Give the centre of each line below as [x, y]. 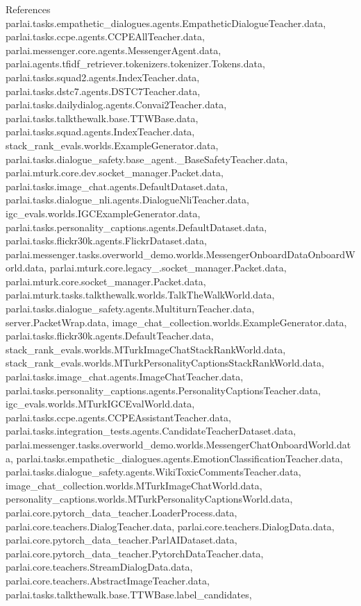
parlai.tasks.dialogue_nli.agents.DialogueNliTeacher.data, [127, 200]
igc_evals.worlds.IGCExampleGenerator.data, [103, 213]
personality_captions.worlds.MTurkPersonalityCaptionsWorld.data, [149, 499]
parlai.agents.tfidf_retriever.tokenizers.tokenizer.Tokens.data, [135, 64]
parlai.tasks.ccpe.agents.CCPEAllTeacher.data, [105, 36]
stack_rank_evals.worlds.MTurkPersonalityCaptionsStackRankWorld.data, [165, 363]
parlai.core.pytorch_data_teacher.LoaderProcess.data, [121, 512]
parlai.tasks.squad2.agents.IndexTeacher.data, [103, 77]
